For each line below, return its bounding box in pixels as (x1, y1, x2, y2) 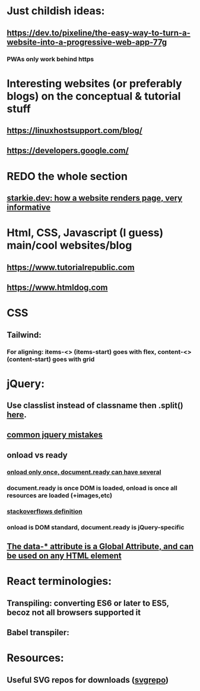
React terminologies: (7, 575, 112, 588)
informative (7, 202, 51, 213)
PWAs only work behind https (7, 55, 94, 63)
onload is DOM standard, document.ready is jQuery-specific (7, 523, 185, 531)
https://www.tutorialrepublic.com (7, 262, 135, 272)
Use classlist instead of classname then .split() (7, 401, 183, 411)
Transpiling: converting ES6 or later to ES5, (7, 598, 169, 608)
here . (7, 410, 27, 420)
